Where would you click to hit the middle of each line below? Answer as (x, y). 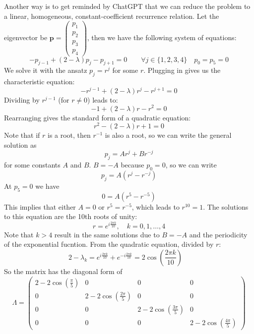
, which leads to (156, 206)
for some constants (32, 165)
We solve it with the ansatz (46, 70)
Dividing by (22, 99)
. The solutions (226, 206)
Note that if (22, 135)
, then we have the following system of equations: (162, 37)
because (132, 165)
